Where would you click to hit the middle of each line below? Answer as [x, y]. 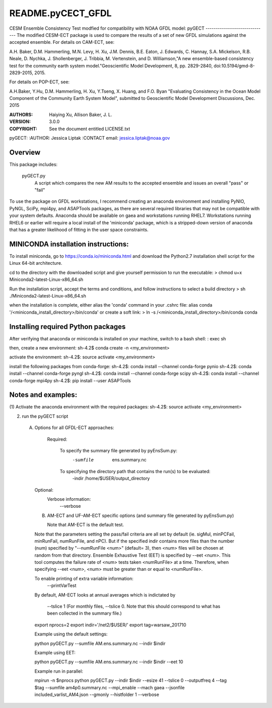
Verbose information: [69, 499]
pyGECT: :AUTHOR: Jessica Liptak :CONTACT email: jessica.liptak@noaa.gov [90, 138]
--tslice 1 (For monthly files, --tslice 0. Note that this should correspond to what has [134, 606]
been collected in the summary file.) [84, 613]
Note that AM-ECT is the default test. [86, 525]
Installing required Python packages [67, 327]
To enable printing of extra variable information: [84, 578]
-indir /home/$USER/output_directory [111, 479]
